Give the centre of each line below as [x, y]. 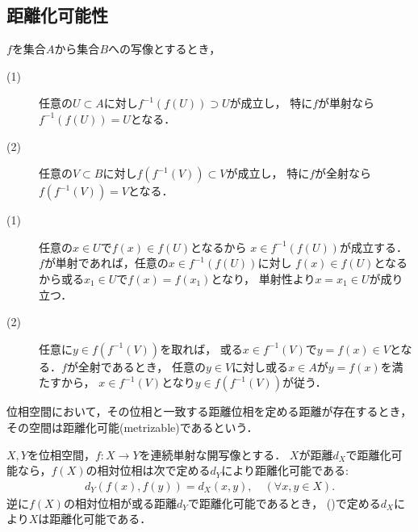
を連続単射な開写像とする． [213, 454]
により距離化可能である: [285, 470]
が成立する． [373, 247]
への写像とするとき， [165, 49]
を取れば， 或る [201, 348]
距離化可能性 [57, 15]
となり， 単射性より [263, 278]
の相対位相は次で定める [148, 470]
